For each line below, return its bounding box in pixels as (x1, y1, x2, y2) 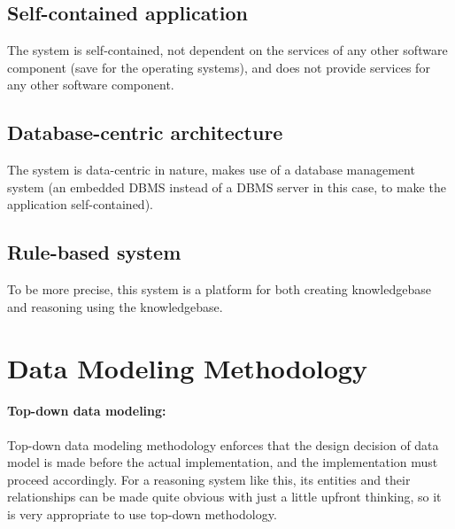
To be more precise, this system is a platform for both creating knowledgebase (7, 280, 431, 299)
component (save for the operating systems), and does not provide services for (7, 58, 430, 76)
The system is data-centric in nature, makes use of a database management (7, 160, 415, 179)
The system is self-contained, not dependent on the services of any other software (7, 41, 448, 59)
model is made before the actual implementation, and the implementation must (7, 453, 438, 471)
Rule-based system (7, 238, 181, 266)
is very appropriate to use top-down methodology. (7, 504, 277, 523)
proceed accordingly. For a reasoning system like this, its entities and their (7, 470, 411, 488)
